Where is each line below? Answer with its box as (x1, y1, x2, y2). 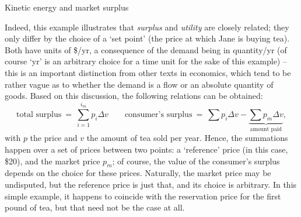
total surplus (16, 110, 62, 119)
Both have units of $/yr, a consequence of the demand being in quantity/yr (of (5, 43, 287, 56)
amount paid (250, 126, 282, 132)
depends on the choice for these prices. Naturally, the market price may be (5, 167, 271, 179)
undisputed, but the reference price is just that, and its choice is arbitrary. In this (5, 178, 297, 190)
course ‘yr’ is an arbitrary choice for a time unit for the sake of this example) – (5, 55, 287, 67)
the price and (30, 132, 78, 144)
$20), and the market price (5, 154, 100, 167)
